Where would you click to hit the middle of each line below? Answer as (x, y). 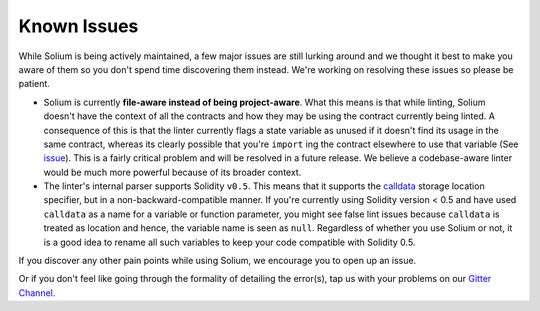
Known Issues (78, 26)
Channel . (37, 292)
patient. (34, 84)
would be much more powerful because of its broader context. (172, 172)
